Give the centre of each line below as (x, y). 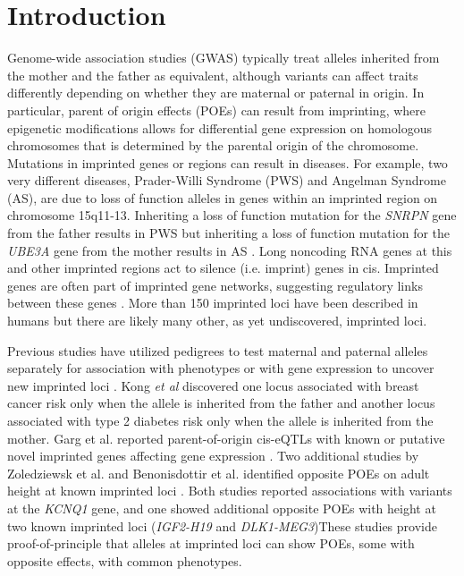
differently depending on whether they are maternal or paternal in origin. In (216, 93)
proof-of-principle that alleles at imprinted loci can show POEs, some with (211, 543)
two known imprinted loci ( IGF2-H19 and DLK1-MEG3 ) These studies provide (222, 525)
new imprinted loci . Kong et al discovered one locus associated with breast (213, 385)
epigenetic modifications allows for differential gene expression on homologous (219, 127)
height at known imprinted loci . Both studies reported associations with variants (230, 491)
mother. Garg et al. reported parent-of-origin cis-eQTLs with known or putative (226, 438)
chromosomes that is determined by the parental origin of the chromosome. (213, 145)
